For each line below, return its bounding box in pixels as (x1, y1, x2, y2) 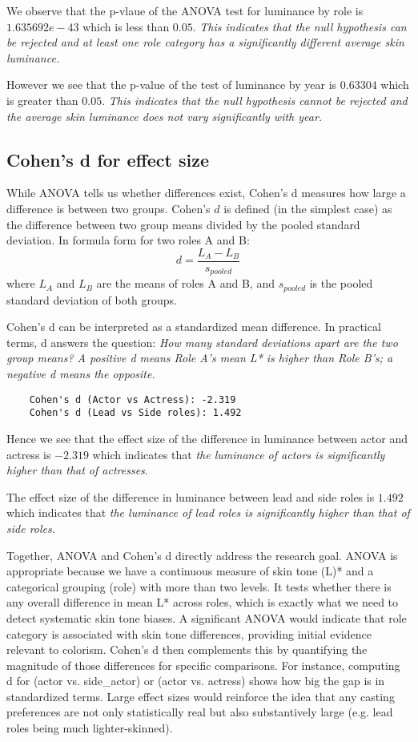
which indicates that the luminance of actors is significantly (92, 446, 385, 462)
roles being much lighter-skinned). (6, 720, 173, 736)
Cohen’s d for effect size (6, 147, 210, 171)
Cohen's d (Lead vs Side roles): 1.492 (29, 407, 242, 419)
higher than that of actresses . (6, 462, 148, 478)
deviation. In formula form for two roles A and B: (6, 232, 250, 248)
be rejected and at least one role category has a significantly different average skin (6, 34, 404, 50)
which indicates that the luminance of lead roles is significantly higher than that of (6, 504, 410, 521)
